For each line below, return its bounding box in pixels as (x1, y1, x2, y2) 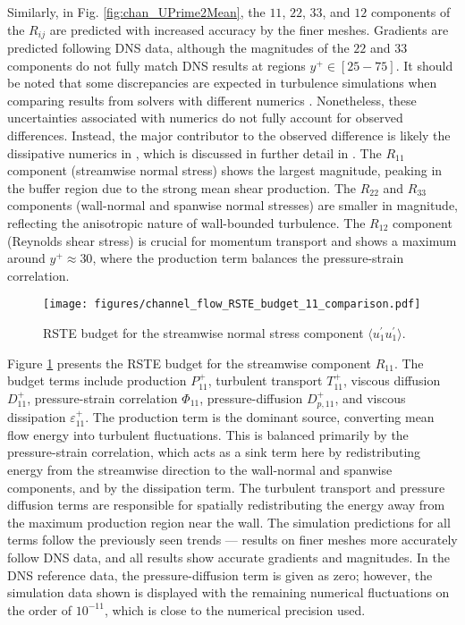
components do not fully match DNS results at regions (7, 55, 306, 74)
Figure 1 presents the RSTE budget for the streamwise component (7, 353, 372, 372)
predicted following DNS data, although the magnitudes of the (7, 38, 350, 57)
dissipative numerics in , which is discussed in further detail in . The (7, 143, 382, 162)
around (7, 249, 46, 267)
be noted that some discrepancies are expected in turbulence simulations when (7, 73, 437, 92)
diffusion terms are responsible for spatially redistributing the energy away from (7, 495, 445, 514)
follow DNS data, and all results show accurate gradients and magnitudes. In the (7, 547, 450, 566)
